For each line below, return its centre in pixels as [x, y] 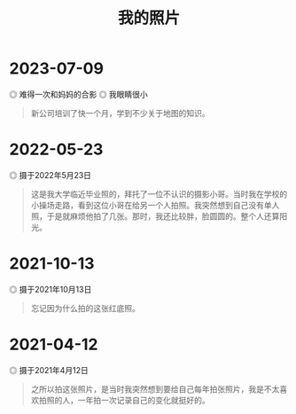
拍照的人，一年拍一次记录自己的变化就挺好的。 [124, 400]
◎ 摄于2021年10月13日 [51, 289]
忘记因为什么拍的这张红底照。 [85, 308]
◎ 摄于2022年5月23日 [50, 175]
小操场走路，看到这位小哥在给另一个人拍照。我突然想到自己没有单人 [155, 205]
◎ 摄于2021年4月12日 [49, 370]
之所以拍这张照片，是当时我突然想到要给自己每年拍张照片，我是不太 [155, 389]
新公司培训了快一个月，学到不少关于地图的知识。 [120, 113]
